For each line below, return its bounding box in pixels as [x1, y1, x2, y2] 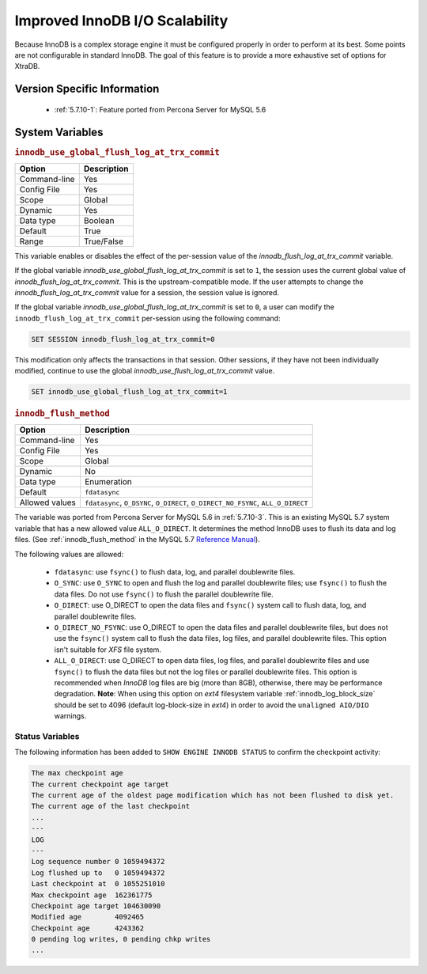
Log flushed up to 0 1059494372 [31, 868, 165, 877]
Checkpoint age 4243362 [31, 923, 145, 933]
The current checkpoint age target [31, 779, 169, 789]
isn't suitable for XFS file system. [54, 645, 162, 654]
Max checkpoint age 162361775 [31, 890, 153, 900]
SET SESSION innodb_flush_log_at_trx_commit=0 [31, 335, 215, 343]
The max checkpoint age [31, 768, 124, 778]
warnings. [54, 711, 87, 721]
